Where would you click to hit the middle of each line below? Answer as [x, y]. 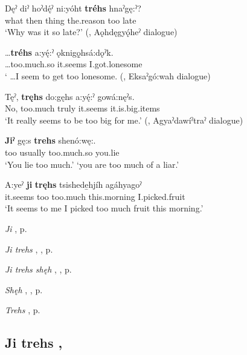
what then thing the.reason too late [71, 20]
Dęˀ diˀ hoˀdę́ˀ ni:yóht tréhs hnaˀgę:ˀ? [73, 8]
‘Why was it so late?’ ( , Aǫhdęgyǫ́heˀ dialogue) [91, 32]
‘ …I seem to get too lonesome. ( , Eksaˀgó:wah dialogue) [108, 75]
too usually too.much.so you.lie [62, 152]
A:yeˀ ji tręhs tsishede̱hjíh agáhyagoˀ [73, 184]
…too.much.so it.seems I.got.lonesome [74, 64]
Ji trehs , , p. [29, 249]
